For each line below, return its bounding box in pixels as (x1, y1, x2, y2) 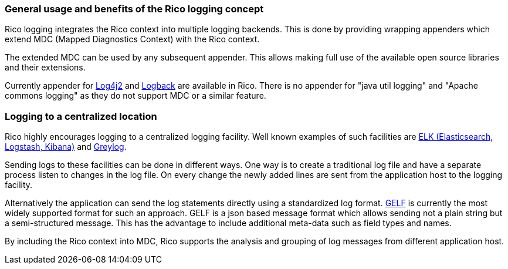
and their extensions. (5, 62, 86, 73)
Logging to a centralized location (5, 110, 157, 122)
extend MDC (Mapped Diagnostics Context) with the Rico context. (5, 34, 260, 45)
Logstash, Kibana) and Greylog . (5, 142, 127, 152)
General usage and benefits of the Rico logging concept (5, 3, 264, 15)
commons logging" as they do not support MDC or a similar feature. (5, 90, 266, 101)
